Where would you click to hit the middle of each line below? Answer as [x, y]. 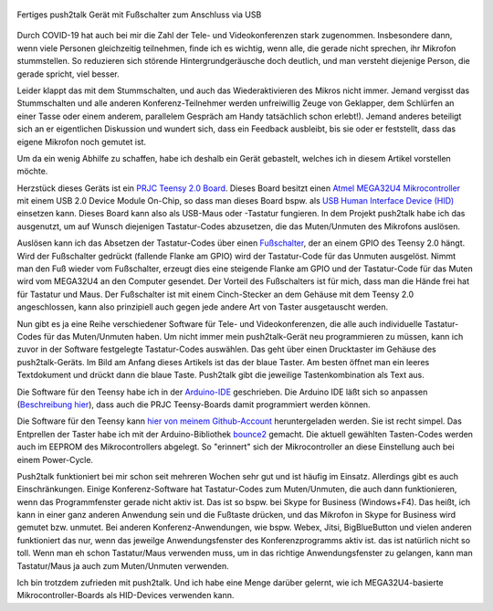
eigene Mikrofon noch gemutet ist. [81, 142]
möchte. [32, 171]
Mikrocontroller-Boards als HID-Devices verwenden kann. [126, 595]
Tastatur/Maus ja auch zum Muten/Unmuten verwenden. [123, 565]
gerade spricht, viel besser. [68, 74]
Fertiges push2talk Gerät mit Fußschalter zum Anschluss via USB [139, 15]
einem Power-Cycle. [55, 459]
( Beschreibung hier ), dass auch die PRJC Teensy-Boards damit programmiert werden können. [194, 404]
